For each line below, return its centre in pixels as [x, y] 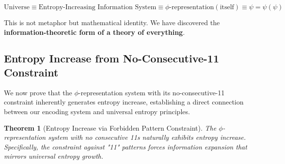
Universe [17, 7]
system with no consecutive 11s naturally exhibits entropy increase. [147, 137]
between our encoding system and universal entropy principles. [97, 111]
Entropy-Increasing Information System [97, 7]
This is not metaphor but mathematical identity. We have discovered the [112, 22]
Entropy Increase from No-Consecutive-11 [111, 58]
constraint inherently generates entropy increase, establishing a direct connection [124, 102]
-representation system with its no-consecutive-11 [151, 92]
